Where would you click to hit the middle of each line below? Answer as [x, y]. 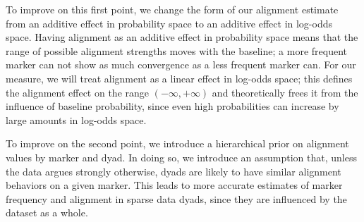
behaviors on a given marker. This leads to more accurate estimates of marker [174, 185]
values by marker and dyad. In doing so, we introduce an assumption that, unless [181, 157]
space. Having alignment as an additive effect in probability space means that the [182, 37]
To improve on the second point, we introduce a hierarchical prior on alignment [177, 143]
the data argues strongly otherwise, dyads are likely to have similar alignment [174, 171]
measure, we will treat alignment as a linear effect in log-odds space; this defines [179, 78]
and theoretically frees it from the [285, 92]
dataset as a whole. [47, 212]
